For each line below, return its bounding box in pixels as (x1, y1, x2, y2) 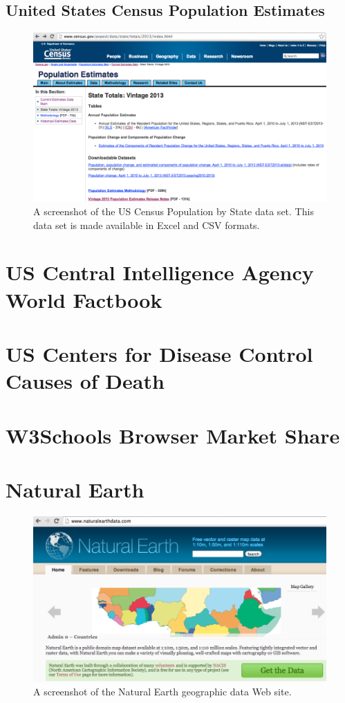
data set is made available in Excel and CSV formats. (33, 217, 260, 232)
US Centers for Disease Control (6, 340, 313, 368)
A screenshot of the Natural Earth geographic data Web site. (33, 684, 292, 699)
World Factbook (6, 285, 162, 313)
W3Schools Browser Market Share (6, 421, 340, 449)
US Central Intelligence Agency (6, 258, 314, 286)
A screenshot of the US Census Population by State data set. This (33, 204, 314, 219)
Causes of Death (6, 367, 165, 395)
